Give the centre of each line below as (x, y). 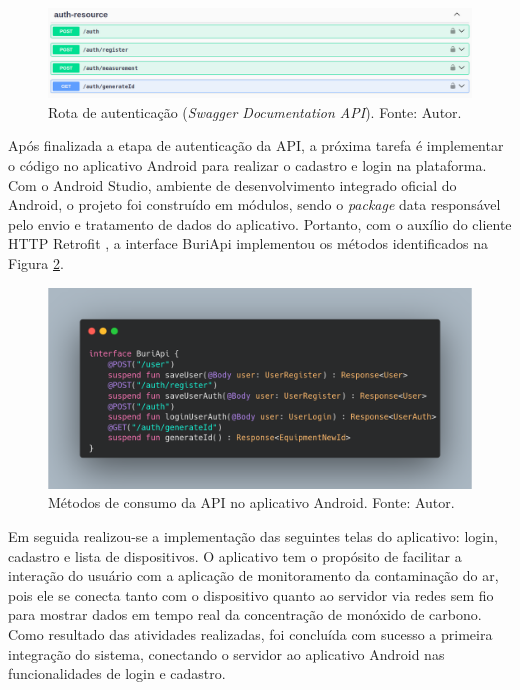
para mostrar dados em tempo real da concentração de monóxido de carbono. (245, 614)
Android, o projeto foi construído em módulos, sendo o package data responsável (254, 204)
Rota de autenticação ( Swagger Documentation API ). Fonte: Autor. (255, 111)
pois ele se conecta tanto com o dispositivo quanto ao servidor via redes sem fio (251, 594)
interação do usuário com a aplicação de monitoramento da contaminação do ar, (253, 575)
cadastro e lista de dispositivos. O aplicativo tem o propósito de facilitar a (235, 555)
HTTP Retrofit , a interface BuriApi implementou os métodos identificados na (248, 243)
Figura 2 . (36, 263)
